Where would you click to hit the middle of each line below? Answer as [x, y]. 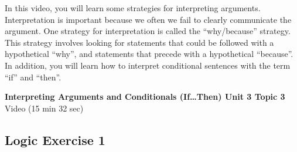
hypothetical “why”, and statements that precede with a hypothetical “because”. [149, 54]
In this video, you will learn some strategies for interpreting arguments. [133, 8]
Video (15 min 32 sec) [44, 108]
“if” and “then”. [33, 77]
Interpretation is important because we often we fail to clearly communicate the [148, 19]
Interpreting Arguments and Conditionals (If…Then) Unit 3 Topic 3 [145, 97]
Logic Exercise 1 [55, 139]
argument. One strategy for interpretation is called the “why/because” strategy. [148, 31]
